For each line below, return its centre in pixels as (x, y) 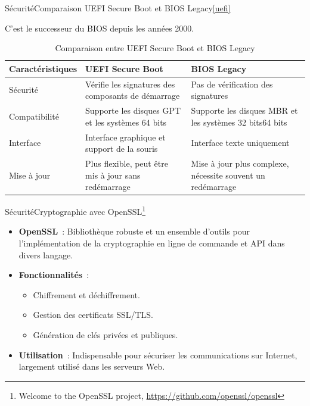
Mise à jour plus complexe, (240, 163)
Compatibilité (34, 116)
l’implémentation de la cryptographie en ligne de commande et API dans (152, 243)
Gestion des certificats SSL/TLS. (93, 315)
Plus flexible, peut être (127, 163)
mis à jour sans (113, 175)
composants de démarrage (133, 96)
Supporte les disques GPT (133, 110)
